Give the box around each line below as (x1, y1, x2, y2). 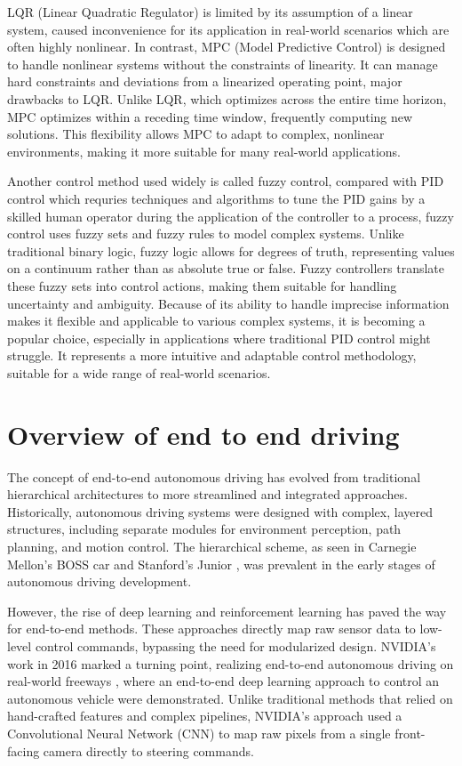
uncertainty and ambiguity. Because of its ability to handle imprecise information (7, 294, 450, 312)
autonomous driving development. (7, 572, 192, 591)
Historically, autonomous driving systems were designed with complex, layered (7, 502, 433, 520)
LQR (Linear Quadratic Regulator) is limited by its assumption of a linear (7, 3, 413, 20)
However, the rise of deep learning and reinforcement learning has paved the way (7, 601, 447, 620)
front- (394, 723, 426, 742)
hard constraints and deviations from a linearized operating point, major (7, 72, 402, 91)
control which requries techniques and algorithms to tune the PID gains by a (7, 189, 426, 207)
